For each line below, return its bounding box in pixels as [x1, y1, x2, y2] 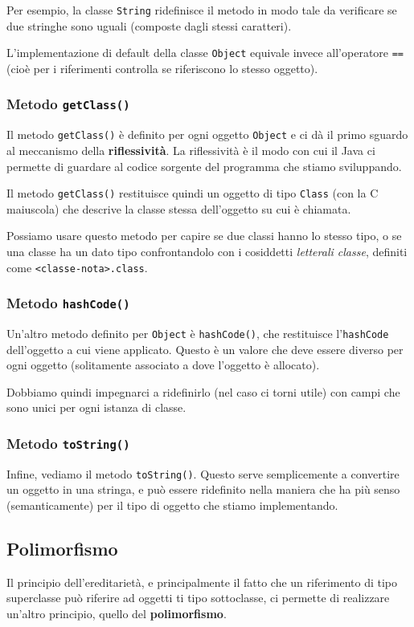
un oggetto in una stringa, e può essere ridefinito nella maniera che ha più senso [6, 481, 400, 498]
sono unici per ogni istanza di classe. [6, 399, 187, 416]
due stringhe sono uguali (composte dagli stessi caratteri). [6, 17, 292, 34]
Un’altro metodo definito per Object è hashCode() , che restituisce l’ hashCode [6, 325, 389, 341]
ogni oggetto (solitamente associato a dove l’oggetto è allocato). [6, 356, 320, 373]
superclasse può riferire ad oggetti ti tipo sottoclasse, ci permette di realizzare [6, 589, 390, 606]
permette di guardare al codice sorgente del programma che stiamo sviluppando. [6, 157, 402, 174]
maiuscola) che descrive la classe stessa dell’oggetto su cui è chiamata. [6, 200, 351, 217]
